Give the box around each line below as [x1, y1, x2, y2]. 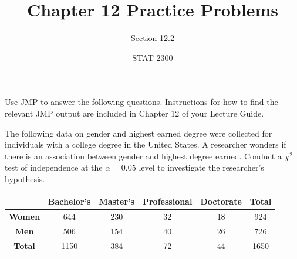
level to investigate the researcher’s [139, 161, 264, 173]
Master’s [99, 195, 134, 207]
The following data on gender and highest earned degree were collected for [5, 127, 272, 139]
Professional [142, 195, 193, 207]
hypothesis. [5, 172, 45, 185]
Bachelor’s [48, 195, 91, 207]
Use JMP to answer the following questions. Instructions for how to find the [5, 96, 278, 108]
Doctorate [200, 195, 242, 207]
